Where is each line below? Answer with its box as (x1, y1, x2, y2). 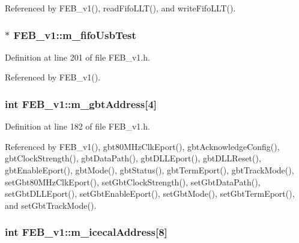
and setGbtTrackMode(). (5, 199, 97, 211)
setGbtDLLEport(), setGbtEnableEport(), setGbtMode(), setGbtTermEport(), (5, 187, 295, 200)
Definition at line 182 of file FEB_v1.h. (5, 120, 150, 133)
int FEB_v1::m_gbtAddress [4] (5, 96, 157, 111)
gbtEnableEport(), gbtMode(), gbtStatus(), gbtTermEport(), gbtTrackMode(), (5, 164, 294, 176)
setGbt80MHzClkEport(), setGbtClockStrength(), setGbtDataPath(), (5, 175, 261, 188)
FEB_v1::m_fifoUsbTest (13, 27, 136, 42)
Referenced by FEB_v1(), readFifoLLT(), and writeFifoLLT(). (5, 2, 236, 14)
